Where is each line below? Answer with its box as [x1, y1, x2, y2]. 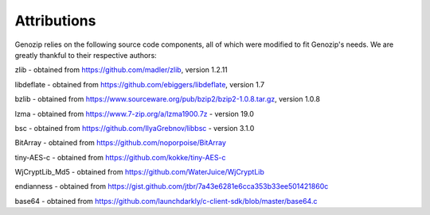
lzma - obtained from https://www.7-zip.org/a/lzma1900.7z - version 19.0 [14, 109, 255, 118]
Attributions [14, 12, 96, 29]
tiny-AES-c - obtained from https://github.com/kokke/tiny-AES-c [14, 152, 226, 162]
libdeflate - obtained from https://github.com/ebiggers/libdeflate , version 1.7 [14, 79, 265, 89]
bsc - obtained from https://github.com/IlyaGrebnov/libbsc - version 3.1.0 [14, 123, 255, 132]
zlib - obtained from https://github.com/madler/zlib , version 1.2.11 [14, 65, 229, 75]
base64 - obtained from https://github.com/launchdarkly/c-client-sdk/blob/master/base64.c [14, 196, 318, 205]
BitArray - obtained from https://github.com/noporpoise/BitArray [14, 138, 227, 148]
